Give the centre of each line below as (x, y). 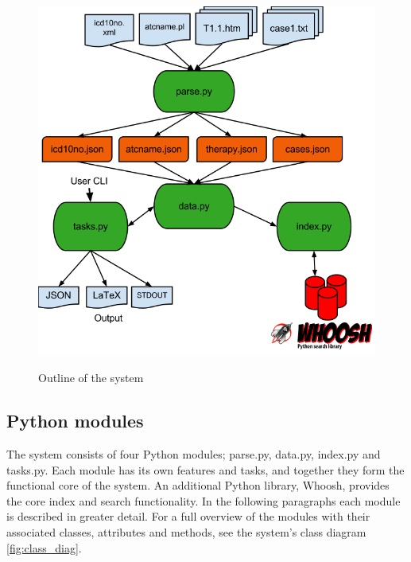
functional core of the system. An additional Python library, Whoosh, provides (198, 485)
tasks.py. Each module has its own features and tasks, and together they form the (205, 469)
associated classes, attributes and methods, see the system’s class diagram (186, 532)
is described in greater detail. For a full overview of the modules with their (188, 516)
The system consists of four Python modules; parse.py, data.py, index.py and (194, 454)
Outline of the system (91, 378)
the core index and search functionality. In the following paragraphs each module (204, 500)
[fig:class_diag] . (44, 547)
